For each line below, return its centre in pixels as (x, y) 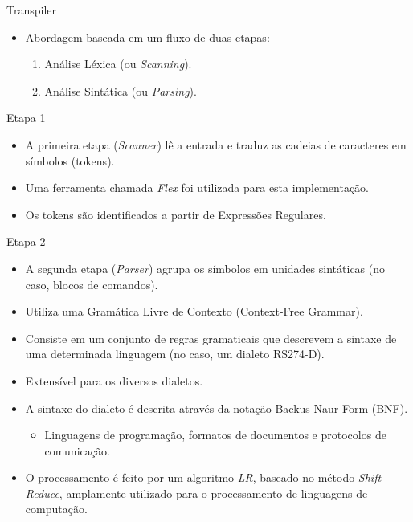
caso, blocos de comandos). (92, 284)
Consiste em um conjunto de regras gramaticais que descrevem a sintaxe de (211, 338)
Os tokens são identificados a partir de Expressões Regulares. (176, 214)
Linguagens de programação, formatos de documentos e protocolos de (215, 435)
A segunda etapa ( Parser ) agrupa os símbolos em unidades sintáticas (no (205, 268)
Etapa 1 (26, 118)
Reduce (42, 493)
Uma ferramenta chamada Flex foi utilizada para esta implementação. (197, 188)
